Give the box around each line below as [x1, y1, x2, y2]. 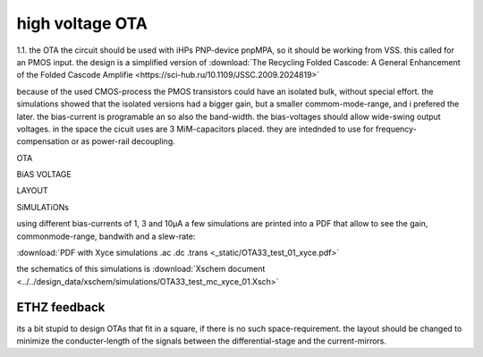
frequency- [375, 123, 418, 134]
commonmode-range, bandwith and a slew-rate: [16, 231, 196, 242]
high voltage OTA [16, 13, 148, 33]
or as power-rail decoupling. [71, 136, 176, 147]
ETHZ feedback [16, 300, 106, 315]
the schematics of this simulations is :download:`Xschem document [16, 264, 266, 275]
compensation [16, 136, 70, 147]
